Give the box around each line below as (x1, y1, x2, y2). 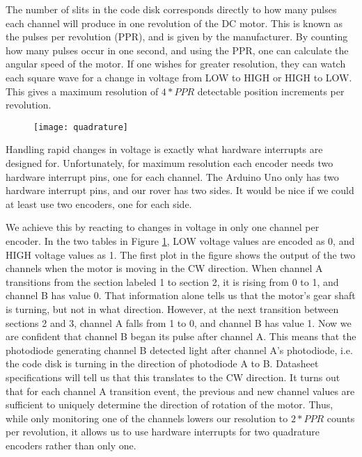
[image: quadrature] (33, 122, 129, 132)
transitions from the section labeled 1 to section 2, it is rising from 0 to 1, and (6, 274, 339, 289)
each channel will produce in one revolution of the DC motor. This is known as (6, 15, 343, 30)
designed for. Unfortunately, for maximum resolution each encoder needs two (6, 156, 333, 170)
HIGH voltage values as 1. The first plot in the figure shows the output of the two (6, 247, 356, 262)
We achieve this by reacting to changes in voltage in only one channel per (6, 220, 320, 234)
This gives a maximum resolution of (6, 83, 159, 98)
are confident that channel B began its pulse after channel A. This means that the (6, 329, 356, 344)
